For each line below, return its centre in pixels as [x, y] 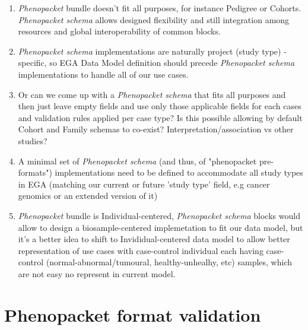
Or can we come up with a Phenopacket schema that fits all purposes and [152, 94]
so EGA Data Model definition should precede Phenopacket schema [172, 63]
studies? [33, 140]
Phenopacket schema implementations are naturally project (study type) [150, 51]
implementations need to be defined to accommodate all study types [179, 172]
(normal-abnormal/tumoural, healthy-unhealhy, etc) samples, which [169, 262]
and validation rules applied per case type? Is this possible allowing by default [160, 117]
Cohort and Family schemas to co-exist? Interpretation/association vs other [156, 129]
